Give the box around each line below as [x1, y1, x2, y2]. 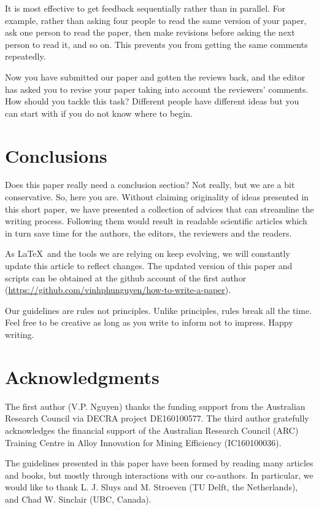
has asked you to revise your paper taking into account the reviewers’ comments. [5, 82, 309, 95]
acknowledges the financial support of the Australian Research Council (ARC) [5, 423, 299, 436]
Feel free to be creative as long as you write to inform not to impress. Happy [5, 316, 293, 329]
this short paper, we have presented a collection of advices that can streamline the [5, 202, 314, 215]
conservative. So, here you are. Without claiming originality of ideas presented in [5, 190, 309, 203]
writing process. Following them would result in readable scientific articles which [5, 214, 307, 227]
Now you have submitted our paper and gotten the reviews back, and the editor [5, 70, 306, 83]
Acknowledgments [5, 364, 159, 389]
